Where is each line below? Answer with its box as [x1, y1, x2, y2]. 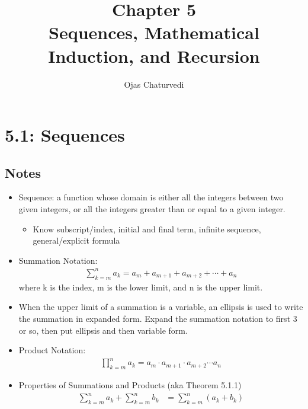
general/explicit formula [33, 234, 120, 247]
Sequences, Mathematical [49, 20, 259, 44]
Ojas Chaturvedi [124, 78, 184, 90]
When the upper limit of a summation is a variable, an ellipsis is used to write [18, 301, 303, 313]
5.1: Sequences [5, 123, 125, 147]
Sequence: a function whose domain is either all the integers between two [18, 191, 284, 203]
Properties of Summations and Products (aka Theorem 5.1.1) [18, 379, 242, 391]
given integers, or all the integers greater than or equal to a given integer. [18, 203, 285, 215]
